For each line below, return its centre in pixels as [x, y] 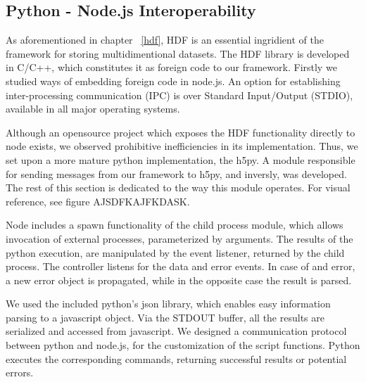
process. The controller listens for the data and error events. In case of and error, [181, 266]
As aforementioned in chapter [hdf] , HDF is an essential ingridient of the [165, 40]
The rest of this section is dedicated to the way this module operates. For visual [178, 187]
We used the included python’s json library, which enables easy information [168, 304]
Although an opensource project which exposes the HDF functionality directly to [181, 132]
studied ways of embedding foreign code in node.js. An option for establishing [173, 81]
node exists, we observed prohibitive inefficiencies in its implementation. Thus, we [182, 146]
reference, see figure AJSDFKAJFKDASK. [98, 201]
